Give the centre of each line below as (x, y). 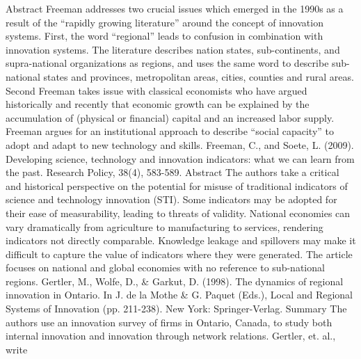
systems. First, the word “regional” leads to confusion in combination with (165, 36)
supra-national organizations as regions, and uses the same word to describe (167, 63)
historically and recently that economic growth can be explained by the (158, 104)
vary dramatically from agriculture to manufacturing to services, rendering (165, 226)
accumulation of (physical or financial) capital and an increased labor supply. (170, 117)
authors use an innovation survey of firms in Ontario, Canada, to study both (169, 322)
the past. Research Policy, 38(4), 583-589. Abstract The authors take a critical (173, 172)
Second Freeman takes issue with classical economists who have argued (157, 90)
